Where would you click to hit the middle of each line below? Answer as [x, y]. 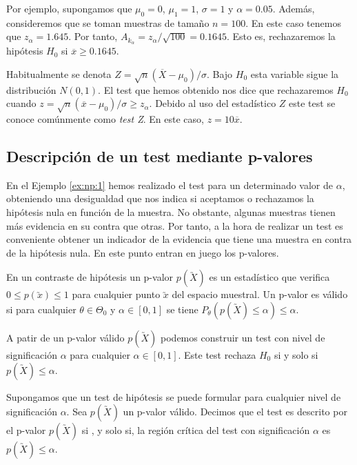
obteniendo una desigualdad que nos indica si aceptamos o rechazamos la [160, 198]
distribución [31, 89]
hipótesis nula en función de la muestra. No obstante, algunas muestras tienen [171, 211]
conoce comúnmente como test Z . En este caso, [105, 118]
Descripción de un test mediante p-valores [160, 156]
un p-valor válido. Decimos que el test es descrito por [235, 412]
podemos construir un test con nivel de [243, 337]
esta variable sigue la [295, 73]
